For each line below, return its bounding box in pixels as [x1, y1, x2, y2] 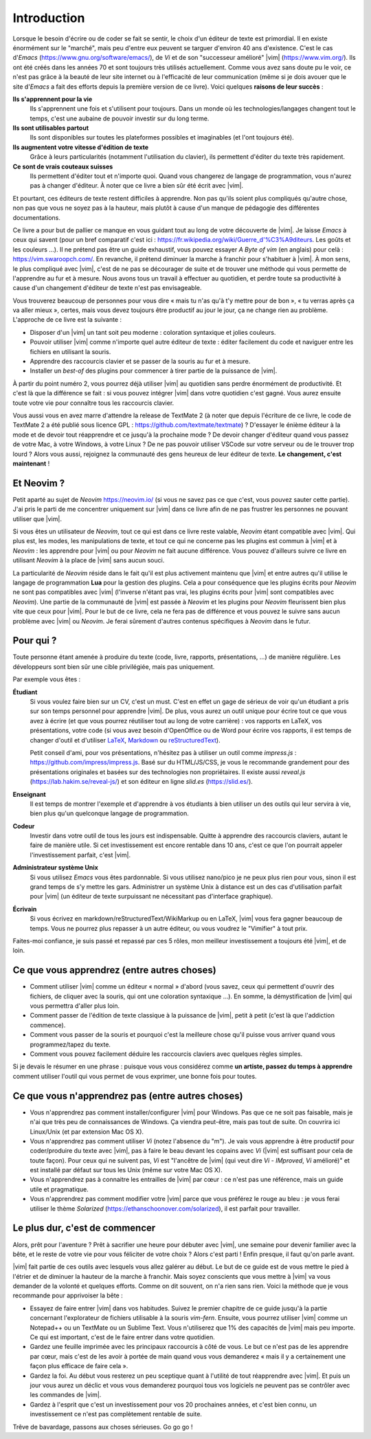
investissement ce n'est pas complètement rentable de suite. [30, 1410, 203, 1418]
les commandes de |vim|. [30, 1391, 102, 1399]
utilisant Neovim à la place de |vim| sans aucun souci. [12, 556, 165, 564]
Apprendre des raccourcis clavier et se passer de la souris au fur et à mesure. [30, 358, 251, 366]
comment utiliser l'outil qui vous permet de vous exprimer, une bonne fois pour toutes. [12, 1072, 257, 1080]
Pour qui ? [12, 635, 57, 646]
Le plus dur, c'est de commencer [12, 1222, 156, 1234]
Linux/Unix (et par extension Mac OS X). [30, 1128, 144, 1136]
